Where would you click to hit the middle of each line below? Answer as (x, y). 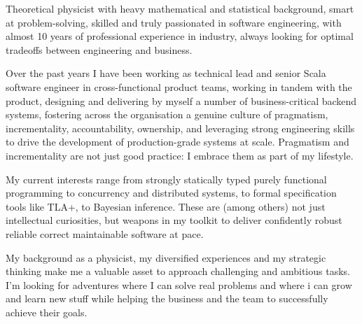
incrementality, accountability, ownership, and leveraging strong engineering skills (180, 128)
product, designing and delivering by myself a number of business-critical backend (181, 100)
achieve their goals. (47, 312)
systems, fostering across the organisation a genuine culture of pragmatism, (167, 114)
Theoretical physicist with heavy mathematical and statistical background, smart (180, 8)
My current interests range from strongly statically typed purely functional (166, 179)
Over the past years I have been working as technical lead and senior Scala (166, 73)
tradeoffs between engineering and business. (99, 49)
